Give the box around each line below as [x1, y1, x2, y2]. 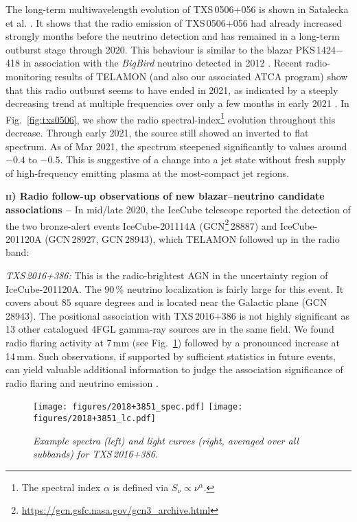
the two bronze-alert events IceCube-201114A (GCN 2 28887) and [5, 216, 277, 233]
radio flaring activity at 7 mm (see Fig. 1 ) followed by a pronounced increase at [5, 335, 341, 349]
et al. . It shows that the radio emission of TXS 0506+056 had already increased [5, 15, 343, 29]
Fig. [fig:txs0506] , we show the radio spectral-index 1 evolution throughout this [5, 110, 336, 126]
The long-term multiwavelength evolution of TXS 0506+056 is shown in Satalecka [5, 2, 349, 16]
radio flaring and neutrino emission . [5, 375, 159, 390]
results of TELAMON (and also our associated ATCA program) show [54, 69, 348, 83]
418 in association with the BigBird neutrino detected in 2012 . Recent [5, 56, 303, 70]
